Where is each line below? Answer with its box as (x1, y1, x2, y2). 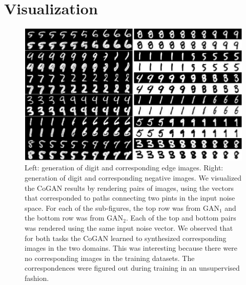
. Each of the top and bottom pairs (126, 212, 236, 223)
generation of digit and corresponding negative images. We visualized (25, 172, 242, 183)
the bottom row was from (25, 212, 105, 223)
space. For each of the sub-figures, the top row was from (25, 202, 201, 213)
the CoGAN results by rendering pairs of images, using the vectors (25, 182, 234, 193)
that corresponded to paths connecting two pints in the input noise (25, 192, 235, 203)
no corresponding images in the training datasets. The (25, 252, 195, 263)
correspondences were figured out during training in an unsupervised (25, 262, 240, 273)
